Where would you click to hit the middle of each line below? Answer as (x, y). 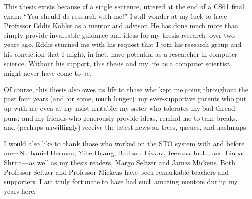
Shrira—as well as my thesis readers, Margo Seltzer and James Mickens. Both (119, 162)
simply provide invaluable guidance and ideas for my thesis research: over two (119, 35)
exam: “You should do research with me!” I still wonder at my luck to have (116, 16)
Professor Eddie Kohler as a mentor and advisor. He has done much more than (121, 25)
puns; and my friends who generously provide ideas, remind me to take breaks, (121, 117)
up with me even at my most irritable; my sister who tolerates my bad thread (119, 108)
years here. (20, 191)
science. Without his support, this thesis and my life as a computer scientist (117, 63)
